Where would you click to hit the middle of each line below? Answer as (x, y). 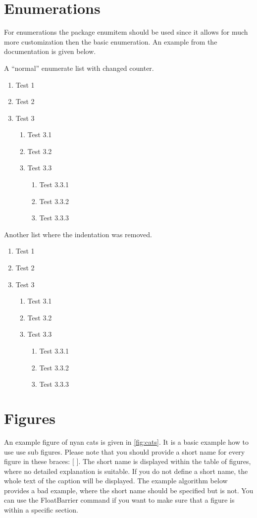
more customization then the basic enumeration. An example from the (111, 41)
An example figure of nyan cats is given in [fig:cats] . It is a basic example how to (126, 441)
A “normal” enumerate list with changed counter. (79, 68)
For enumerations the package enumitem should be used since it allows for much (126, 32)
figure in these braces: (37, 461)
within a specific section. (41, 510)
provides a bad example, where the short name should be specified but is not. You (129, 490)
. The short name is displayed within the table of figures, (165, 461)
